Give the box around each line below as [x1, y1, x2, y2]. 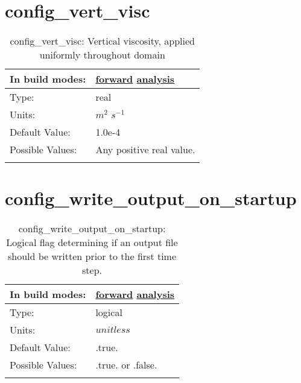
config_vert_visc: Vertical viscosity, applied [10, 34, 195, 48]
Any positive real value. [95, 142, 195, 157]
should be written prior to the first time [8, 249, 177, 264]
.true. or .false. [95, 358, 157, 372]
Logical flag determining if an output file [6, 235, 178, 250]
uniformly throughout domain [39, 48, 165, 62]
